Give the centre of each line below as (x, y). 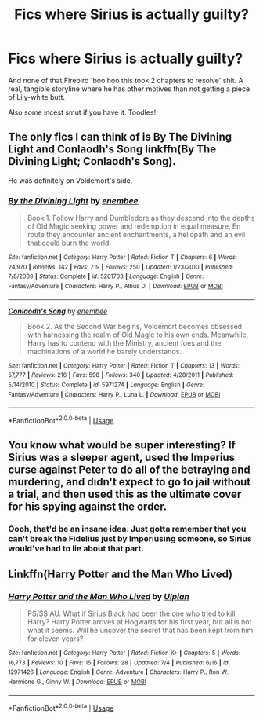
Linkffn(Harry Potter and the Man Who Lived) (121, 574)
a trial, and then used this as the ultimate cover (125, 494)
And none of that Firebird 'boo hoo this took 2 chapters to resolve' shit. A (126, 80)
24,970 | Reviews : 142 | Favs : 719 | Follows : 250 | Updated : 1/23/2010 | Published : (121, 267)
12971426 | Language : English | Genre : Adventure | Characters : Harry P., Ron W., (119, 672)
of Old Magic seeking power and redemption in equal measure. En (134, 226)
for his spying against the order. (88, 507)
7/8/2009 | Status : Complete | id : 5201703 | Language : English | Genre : (106, 276)
